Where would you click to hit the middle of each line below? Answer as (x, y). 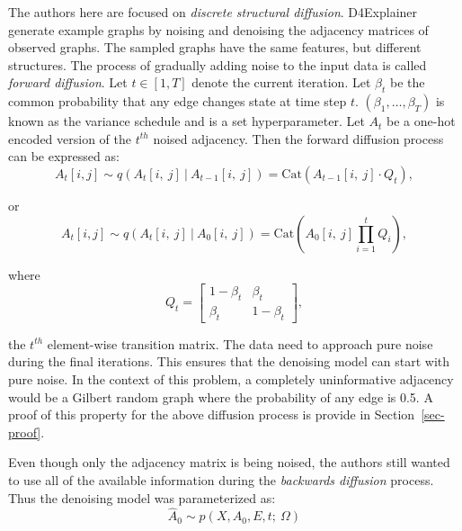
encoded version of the (70, 138)
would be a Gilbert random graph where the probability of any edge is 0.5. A (221, 396)
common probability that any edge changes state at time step (178, 101)
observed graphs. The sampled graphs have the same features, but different (215, 47)
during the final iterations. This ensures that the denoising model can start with (229, 361)
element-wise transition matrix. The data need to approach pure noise (240, 343)
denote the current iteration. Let (281, 82)
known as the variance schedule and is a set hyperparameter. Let (187, 121)
